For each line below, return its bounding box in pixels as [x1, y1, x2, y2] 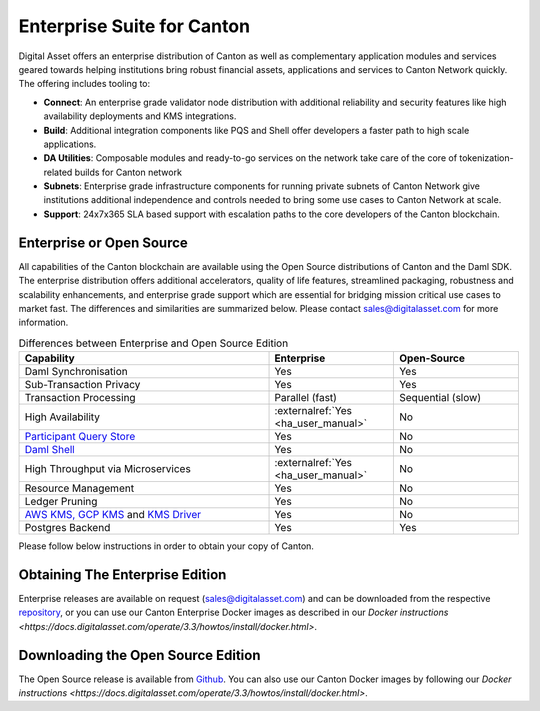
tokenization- [459, 152, 514, 164]
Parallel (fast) [274, 391, 337, 405]
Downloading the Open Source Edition [18, 646, 261, 664]
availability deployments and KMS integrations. [43, 110, 237, 122]
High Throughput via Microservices [24, 462, 192, 476]
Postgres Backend [24, 521, 111, 535]
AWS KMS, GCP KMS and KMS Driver [24, 508, 202, 522]
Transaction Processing [24, 391, 136, 405]
